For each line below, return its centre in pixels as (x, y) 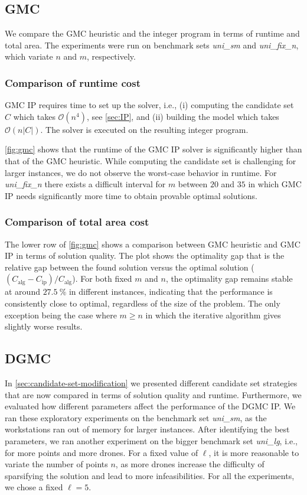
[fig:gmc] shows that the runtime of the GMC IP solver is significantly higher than (153, 149)
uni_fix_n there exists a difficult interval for (85, 184)
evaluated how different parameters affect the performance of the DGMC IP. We (150, 406)
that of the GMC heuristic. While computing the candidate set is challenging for (151, 160)
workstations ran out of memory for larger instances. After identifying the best (147, 429)
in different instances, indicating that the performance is (171, 292)
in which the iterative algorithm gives (213, 315)
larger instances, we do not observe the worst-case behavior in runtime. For (141, 172)
